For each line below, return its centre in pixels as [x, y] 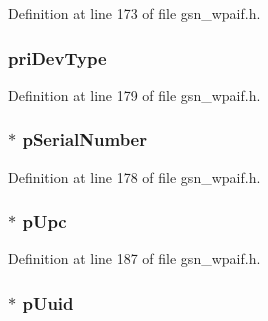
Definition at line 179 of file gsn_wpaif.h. [134, 94]
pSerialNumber [84, 139]
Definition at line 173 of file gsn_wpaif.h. [134, 13]
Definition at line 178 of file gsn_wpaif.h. [134, 176]
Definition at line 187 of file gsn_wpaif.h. [134, 258]
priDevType [57, 57]
